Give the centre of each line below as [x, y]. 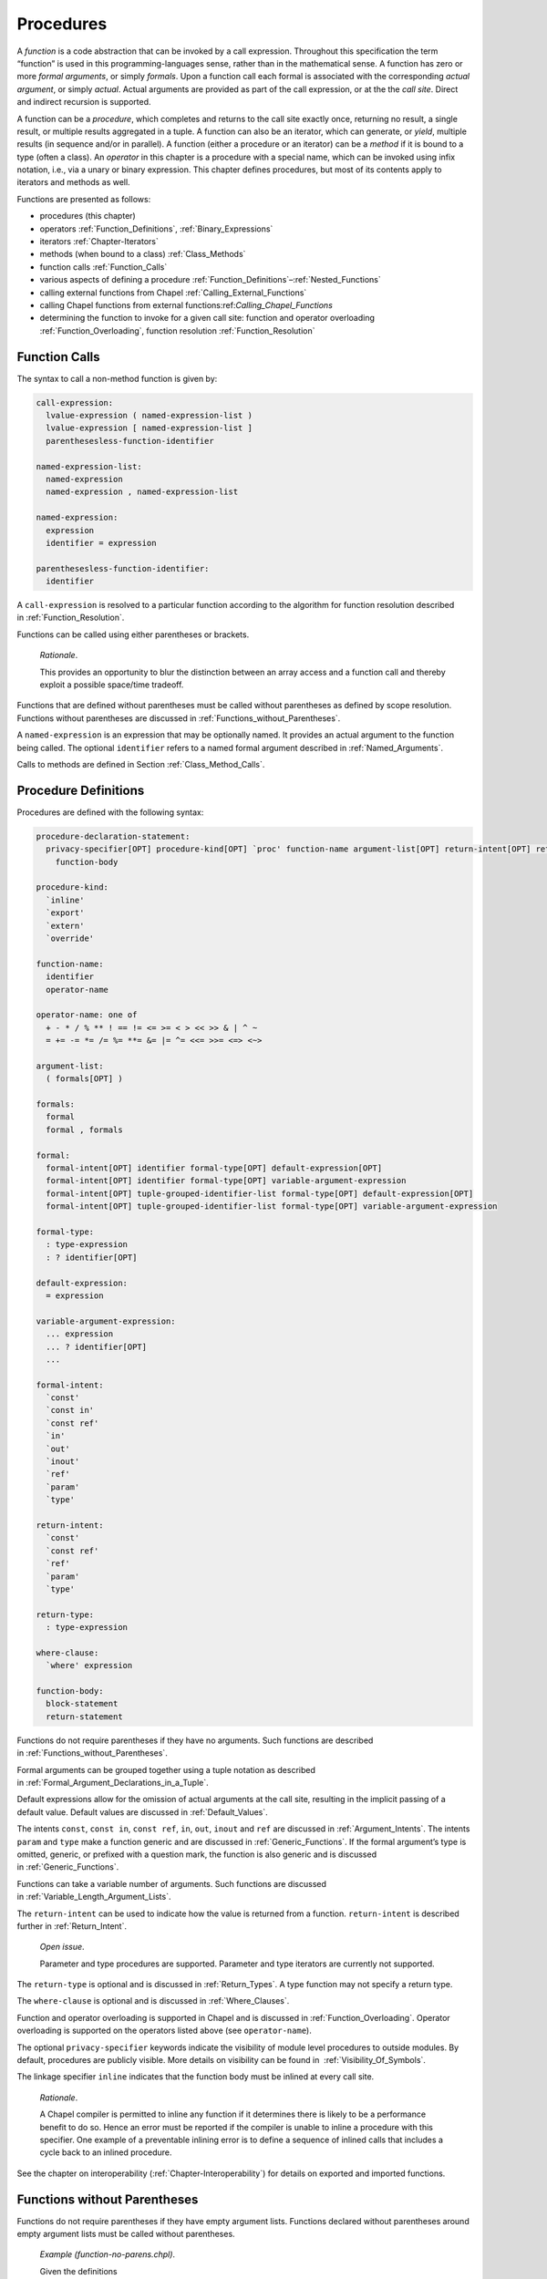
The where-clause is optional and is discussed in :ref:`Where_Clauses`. [153, 2001]
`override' [70, 938]
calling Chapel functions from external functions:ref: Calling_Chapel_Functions [186, 304]
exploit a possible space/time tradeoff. [112, 685]
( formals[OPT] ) [84, 1079]
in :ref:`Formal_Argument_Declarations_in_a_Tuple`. [113, 1783]
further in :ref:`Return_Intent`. [72, 1926]
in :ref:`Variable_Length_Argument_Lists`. [94, 1897]
